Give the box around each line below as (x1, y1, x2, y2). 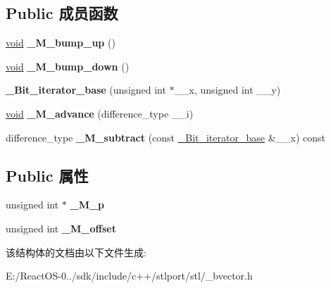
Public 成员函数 (6, 2, 118, 24)
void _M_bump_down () (6, 58, 130, 73)
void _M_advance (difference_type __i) (6, 106, 194, 120)
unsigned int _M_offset (6, 220, 116, 235)
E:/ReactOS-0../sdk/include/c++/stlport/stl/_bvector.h (6, 268, 253, 283)
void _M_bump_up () (6, 35, 115, 50)
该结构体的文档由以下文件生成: (6, 244, 146, 259)
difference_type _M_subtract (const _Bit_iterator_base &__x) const (6, 130, 325, 144)
